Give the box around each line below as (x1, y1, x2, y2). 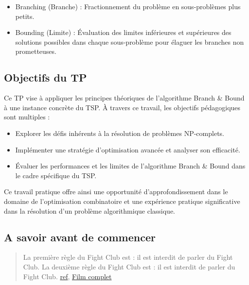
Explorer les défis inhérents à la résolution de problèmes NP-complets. (15, 128, 224, 138)
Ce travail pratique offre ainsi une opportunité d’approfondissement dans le (4, 186, 228, 197)
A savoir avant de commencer (4, 229, 156, 244)
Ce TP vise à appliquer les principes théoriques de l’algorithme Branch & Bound (4, 93, 245, 103)
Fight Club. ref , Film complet (23, 271, 112, 281)
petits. (15, 11, 35, 21)
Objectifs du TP (4, 70, 87, 85)
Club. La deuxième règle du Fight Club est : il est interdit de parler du (23, 261, 235, 271)
